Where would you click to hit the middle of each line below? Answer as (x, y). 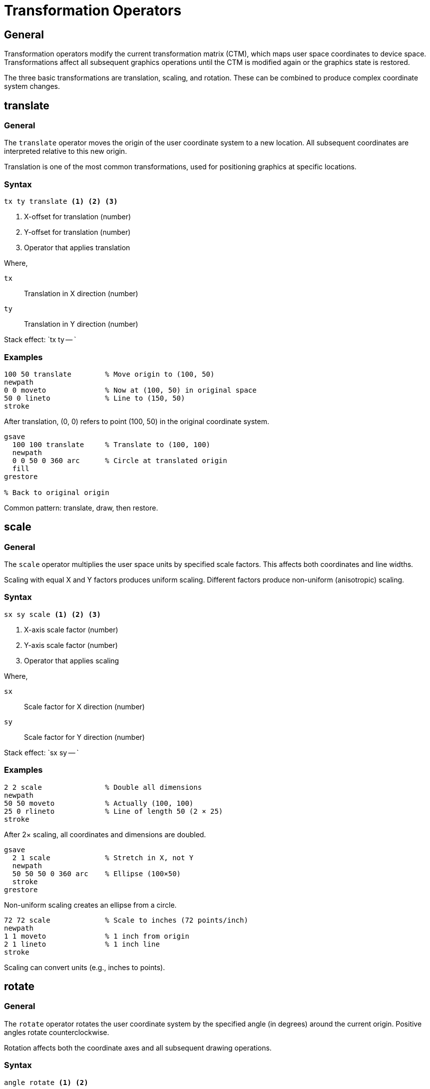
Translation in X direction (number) (81, 294)
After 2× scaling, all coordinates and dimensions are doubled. (105, 834)
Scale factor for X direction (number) (84, 706)
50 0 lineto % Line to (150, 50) (95, 398)
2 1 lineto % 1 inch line (82, 944)
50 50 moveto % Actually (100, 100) (99, 803)
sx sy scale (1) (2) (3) (52, 614)
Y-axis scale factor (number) (71, 645)
